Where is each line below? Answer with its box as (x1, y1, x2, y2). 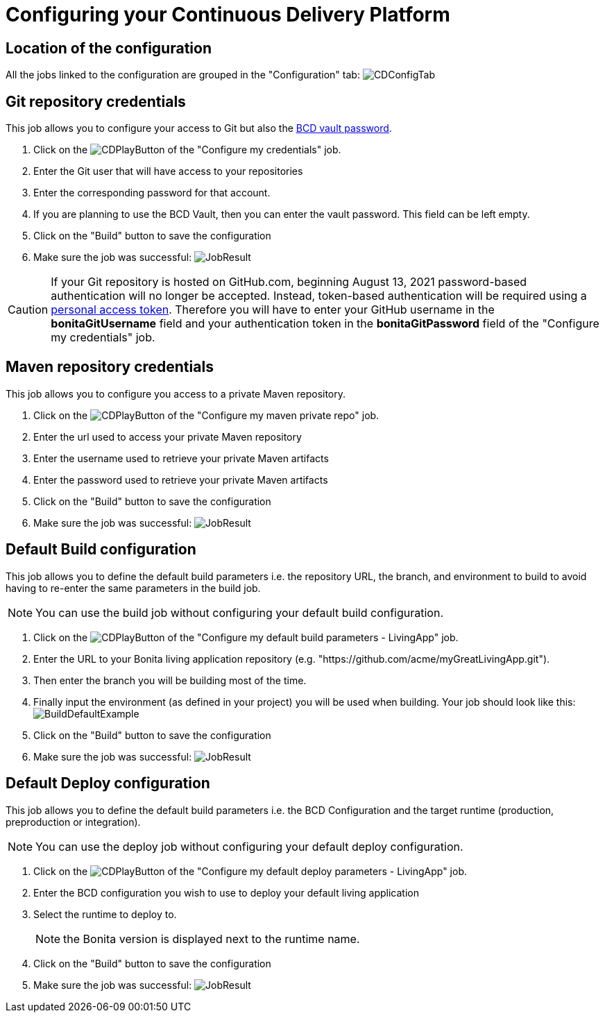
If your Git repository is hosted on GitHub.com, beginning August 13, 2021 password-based (51, 275, 527, 289)
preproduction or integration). (6, 815, 141, 828)
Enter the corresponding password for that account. (33, 187, 271, 199)
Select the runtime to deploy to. (33, 908, 177, 920)
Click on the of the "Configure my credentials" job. (33, 144, 341, 156)
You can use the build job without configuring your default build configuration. (35, 605, 444, 620)
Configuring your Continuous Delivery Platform (6, 3, 450, 26)
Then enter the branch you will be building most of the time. (33, 674, 307, 686)
